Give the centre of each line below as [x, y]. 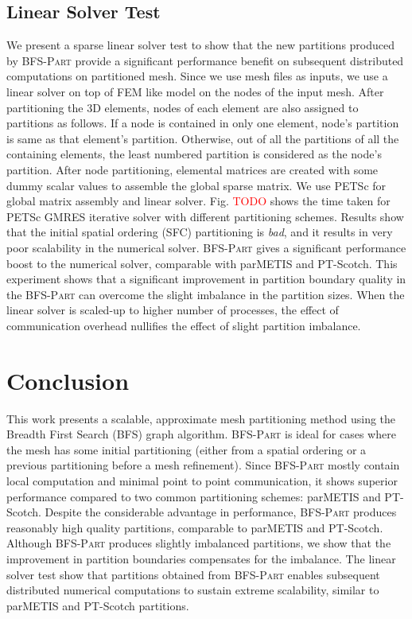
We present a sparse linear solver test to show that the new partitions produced [201, 45]
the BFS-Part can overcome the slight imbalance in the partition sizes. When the [206, 294]
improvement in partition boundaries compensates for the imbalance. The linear [201, 558]
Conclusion [68, 380]
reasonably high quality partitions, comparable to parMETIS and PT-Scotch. [195, 527]
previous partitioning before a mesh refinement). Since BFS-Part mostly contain [203, 465]
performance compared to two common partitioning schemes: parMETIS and [194, 496]
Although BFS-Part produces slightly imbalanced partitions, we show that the [199, 543]
